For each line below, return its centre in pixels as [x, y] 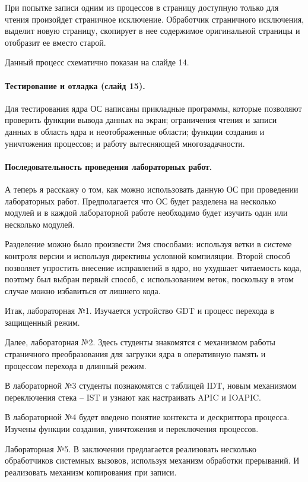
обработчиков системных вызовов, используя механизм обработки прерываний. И [152, 460]
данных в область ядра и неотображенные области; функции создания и [135, 131]
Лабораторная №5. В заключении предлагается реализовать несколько [131, 448]
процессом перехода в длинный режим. [76, 365]
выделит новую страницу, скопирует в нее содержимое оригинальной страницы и [153, 31]
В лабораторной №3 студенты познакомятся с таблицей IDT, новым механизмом [151, 385]
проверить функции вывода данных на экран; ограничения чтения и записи [141, 120]
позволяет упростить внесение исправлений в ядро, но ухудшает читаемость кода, [153, 267]
